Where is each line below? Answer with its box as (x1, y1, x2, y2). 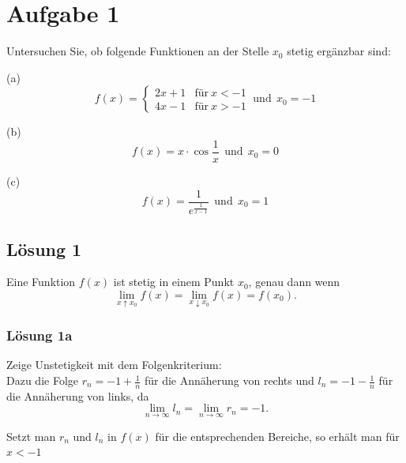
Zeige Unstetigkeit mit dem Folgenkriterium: (6, 356, 222, 373)
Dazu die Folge (6, 372, 78, 389)
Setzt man (6, 427, 56, 444)
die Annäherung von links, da (6, 387, 149, 404)
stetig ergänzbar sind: (287, 43, 391, 59)
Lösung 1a (6, 326, 73, 345)
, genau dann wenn (248, 273, 340, 290)
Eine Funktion (6, 273, 76, 290)
